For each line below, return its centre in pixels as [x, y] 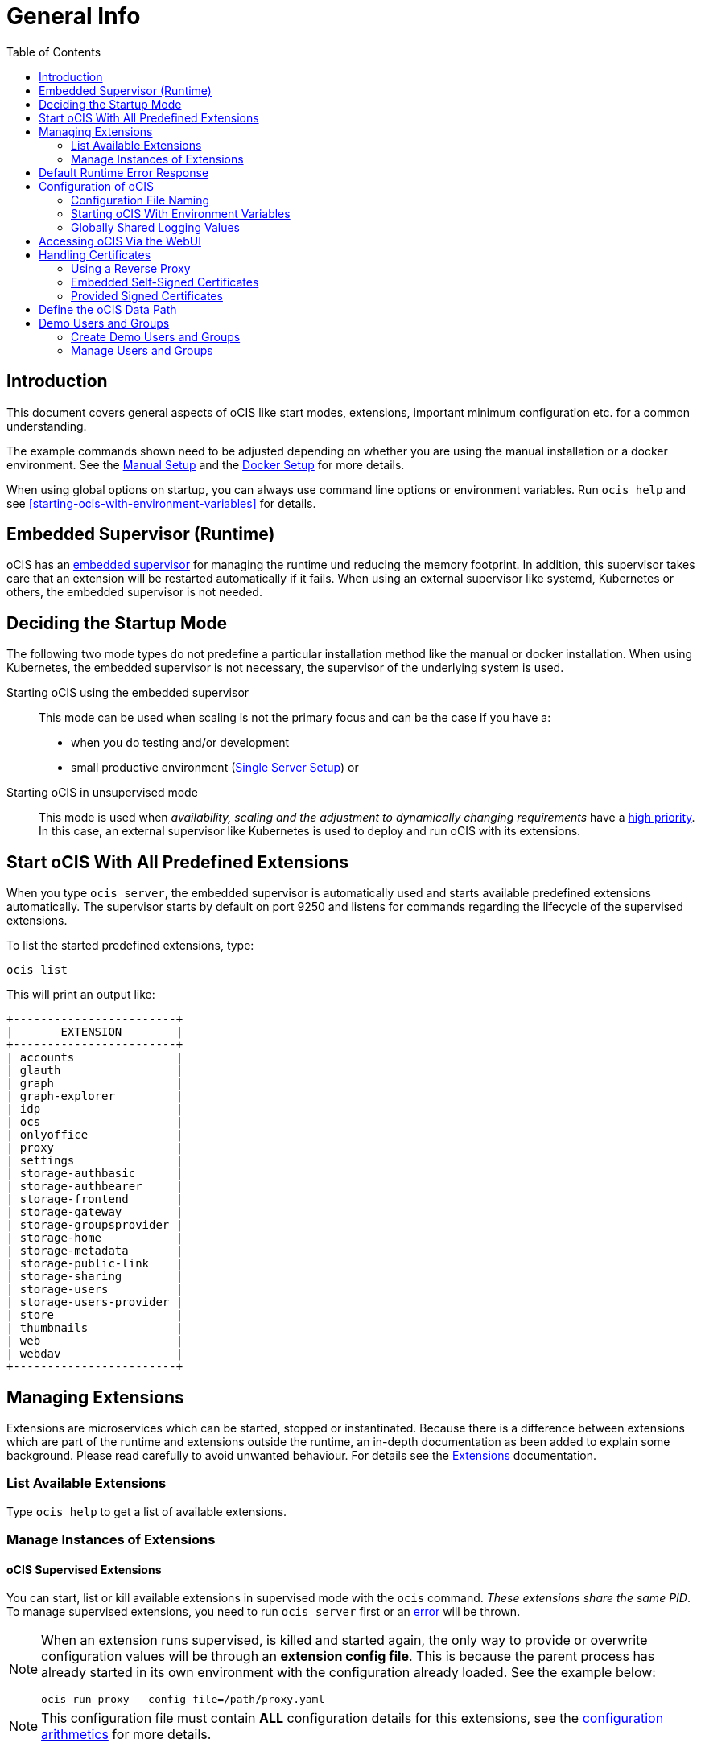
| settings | [95, 1161]
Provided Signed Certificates [147, 295]
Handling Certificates [95, 254]
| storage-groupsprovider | [95, 1225]
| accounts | [95, 1058]
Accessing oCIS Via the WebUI [120, 241]
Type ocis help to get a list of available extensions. [147, 1511]
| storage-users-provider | [95, 1302]
